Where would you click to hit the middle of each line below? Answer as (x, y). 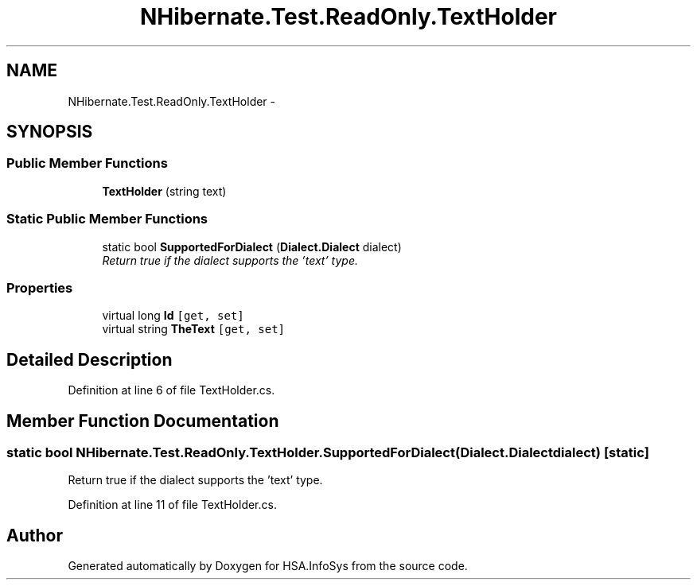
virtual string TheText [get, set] (194, 329)
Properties (40, 287)
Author (35, 535)
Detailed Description (90, 359)
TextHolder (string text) (164, 191)
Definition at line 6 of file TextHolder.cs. (171, 390)
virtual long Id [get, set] (173, 316)
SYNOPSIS (50, 132)
